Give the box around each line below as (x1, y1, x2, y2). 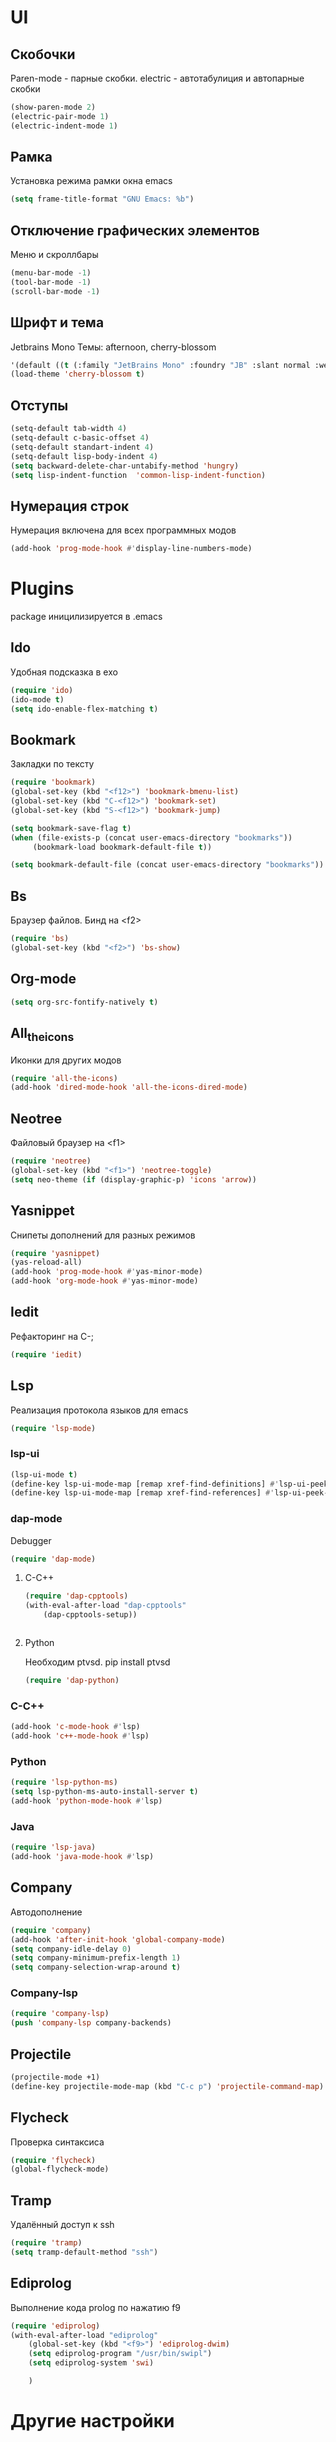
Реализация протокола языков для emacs (10, 1404, 189, 1416)
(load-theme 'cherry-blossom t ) (10, 369, 145, 380)
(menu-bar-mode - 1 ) (10, 268, 92, 278)
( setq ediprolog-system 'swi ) (28, 2358, 155, 2368)
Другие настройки (10, 2410, 175, 2433)
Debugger (10, 1534, 52, 1546)
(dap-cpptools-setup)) (43, 1610, 138, 1620)
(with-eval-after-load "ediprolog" (10, 2330, 159, 2340)
